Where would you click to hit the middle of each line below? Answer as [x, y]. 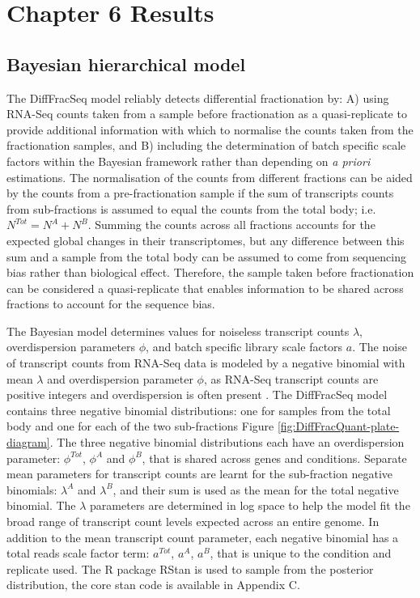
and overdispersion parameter [120, 378]
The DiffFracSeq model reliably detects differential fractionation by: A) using [198, 98]
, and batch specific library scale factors [244, 347]
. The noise [380, 347]
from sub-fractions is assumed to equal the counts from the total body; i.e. [191, 208]
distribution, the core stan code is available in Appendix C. [153, 585]
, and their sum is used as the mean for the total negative [256, 489]
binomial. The [41, 505]
